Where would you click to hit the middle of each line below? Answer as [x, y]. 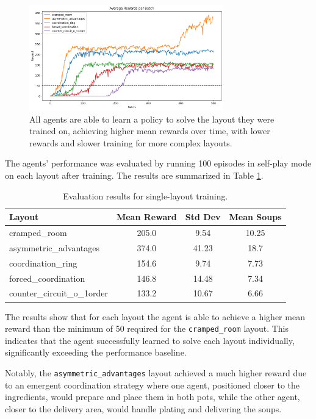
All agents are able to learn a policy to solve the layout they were [152, 119]
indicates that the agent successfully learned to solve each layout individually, [150, 340]
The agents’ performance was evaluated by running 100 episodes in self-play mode [158, 163]
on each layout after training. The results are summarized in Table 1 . [134, 175]
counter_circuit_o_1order [59, 293]
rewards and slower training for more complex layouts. [131, 142]
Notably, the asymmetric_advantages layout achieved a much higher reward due [156, 372]
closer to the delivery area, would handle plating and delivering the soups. [143, 408]
